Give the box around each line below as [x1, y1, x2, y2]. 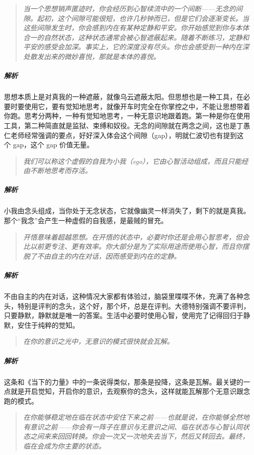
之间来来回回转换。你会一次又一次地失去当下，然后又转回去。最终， [30, 431, 249, 441]
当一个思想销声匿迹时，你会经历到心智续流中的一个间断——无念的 [23, 3, 236, 13]
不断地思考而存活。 [30, 165, 92, 176]
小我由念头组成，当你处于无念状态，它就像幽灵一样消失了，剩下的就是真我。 [4, 205, 250, 216]
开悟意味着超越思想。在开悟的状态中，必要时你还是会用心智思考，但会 [23, 231, 249, 242]
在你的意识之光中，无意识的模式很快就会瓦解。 [23, 336, 174, 346]
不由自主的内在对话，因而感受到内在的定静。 [37, 250, 181, 261]
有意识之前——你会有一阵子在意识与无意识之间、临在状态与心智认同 [23, 421, 243, 432]
